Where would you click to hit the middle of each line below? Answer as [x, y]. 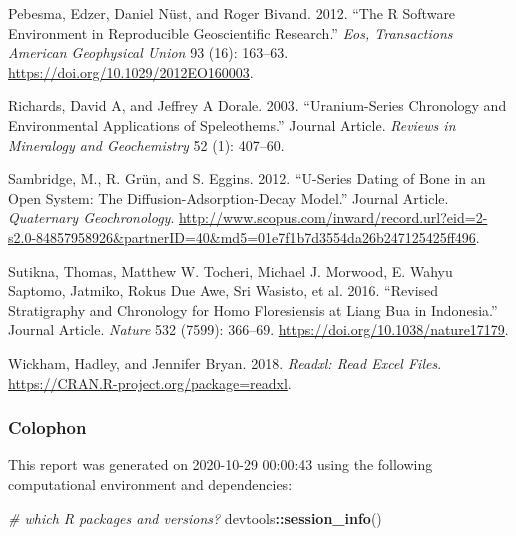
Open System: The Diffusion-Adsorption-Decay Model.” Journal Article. [228, 197]
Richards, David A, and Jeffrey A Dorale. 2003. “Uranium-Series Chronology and [257, 105]
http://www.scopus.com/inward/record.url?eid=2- [333, 217]
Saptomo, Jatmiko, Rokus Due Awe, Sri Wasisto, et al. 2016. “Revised [223, 290]
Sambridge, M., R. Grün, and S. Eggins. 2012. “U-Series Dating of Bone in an [247, 178]
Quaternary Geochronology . [91, 217]
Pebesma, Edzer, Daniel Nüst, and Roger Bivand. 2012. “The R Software [232, 13]
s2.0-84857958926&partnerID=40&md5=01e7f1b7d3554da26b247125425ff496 [242, 236]
